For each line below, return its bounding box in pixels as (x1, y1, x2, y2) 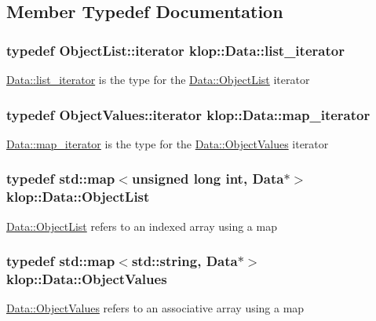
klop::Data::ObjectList (6, 187, 150, 206)
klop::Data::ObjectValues (6, 268, 167, 288)
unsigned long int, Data (131, 169, 284, 188)
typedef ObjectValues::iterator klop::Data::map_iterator (6, 104, 371, 124)
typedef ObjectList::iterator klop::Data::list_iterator (6, 40, 345, 60)
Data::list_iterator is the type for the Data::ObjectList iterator (6, 71, 310, 87)
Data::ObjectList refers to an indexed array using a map (6, 217, 277, 234)
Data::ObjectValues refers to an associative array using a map (6, 300, 305, 316)
